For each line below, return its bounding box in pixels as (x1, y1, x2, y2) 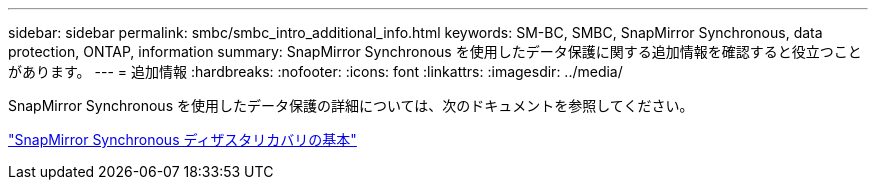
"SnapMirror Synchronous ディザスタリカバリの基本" (8, 131, 357, 148)
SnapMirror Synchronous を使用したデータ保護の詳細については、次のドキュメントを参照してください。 (8, 97, 694, 114)
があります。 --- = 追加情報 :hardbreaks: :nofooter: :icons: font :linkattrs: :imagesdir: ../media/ (8, 63, 623, 80)
